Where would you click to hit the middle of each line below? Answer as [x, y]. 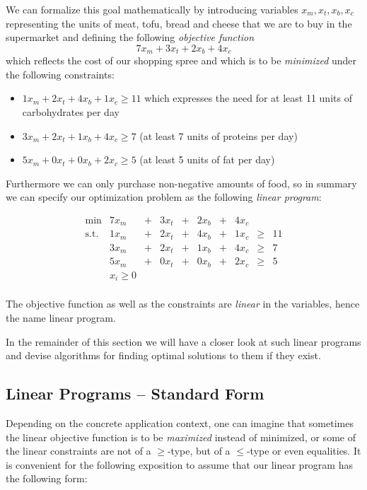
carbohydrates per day [71, 112]
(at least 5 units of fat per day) [207, 159]
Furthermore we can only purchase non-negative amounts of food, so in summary [181, 183]
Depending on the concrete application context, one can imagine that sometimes [180, 423]
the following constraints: [60, 74]
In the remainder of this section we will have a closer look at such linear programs [183, 341]
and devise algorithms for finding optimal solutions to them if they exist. [163, 355]
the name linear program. [61, 318]
